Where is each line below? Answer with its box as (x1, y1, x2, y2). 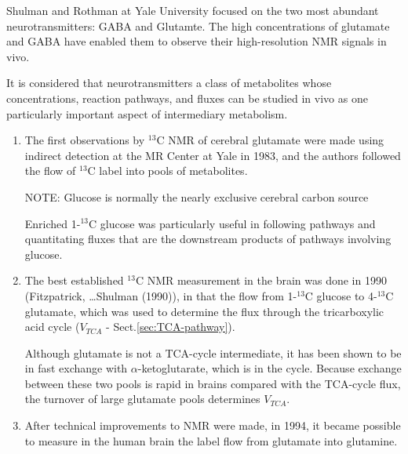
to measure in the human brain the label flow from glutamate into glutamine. (24, 432, 398, 449)
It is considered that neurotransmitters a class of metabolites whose (6, 74, 332, 91)
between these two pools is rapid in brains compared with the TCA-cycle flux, (24, 375, 401, 391)
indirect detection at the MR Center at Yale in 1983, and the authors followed (24, 147, 401, 163)
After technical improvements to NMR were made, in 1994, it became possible (24, 417, 401, 434)
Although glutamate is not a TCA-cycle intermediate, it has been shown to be (24, 344, 402, 361)
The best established (24, 272, 124, 289)
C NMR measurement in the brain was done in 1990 (135, 272, 387, 289)
